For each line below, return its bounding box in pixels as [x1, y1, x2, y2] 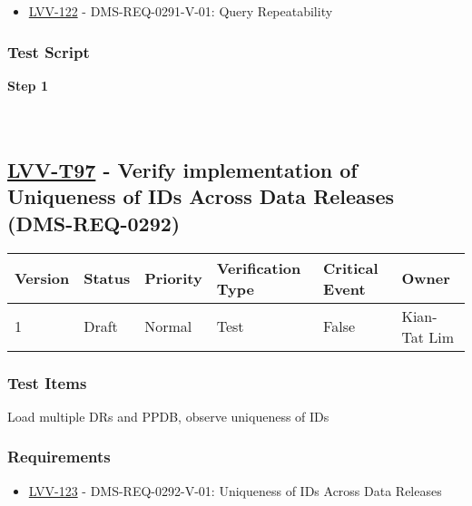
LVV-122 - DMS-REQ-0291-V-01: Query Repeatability [28, 2, 333, 20]
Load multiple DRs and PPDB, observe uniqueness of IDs [7, 406, 329, 425]
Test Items [7, 371, 87, 394]
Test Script [7, 40, 90, 63]
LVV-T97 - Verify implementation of [7, 155, 358, 183]
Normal [144, 316, 192, 337]
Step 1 [7, 75, 48, 94]
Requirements [7, 445, 111, 468]
